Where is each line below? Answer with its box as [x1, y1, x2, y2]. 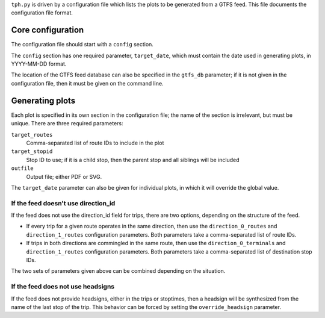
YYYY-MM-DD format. [11, 60, 67, 67]
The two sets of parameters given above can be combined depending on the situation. [11, 267, 226, 275]
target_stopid [11, 148, 53, 155]
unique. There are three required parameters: [11, 120, 123, 127]
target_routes [11, 131, 53, 138]
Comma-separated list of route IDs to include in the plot [26, 139, 164, 146]
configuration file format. [11, 9, 73, 16]
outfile [11, 165, 34, 172]
